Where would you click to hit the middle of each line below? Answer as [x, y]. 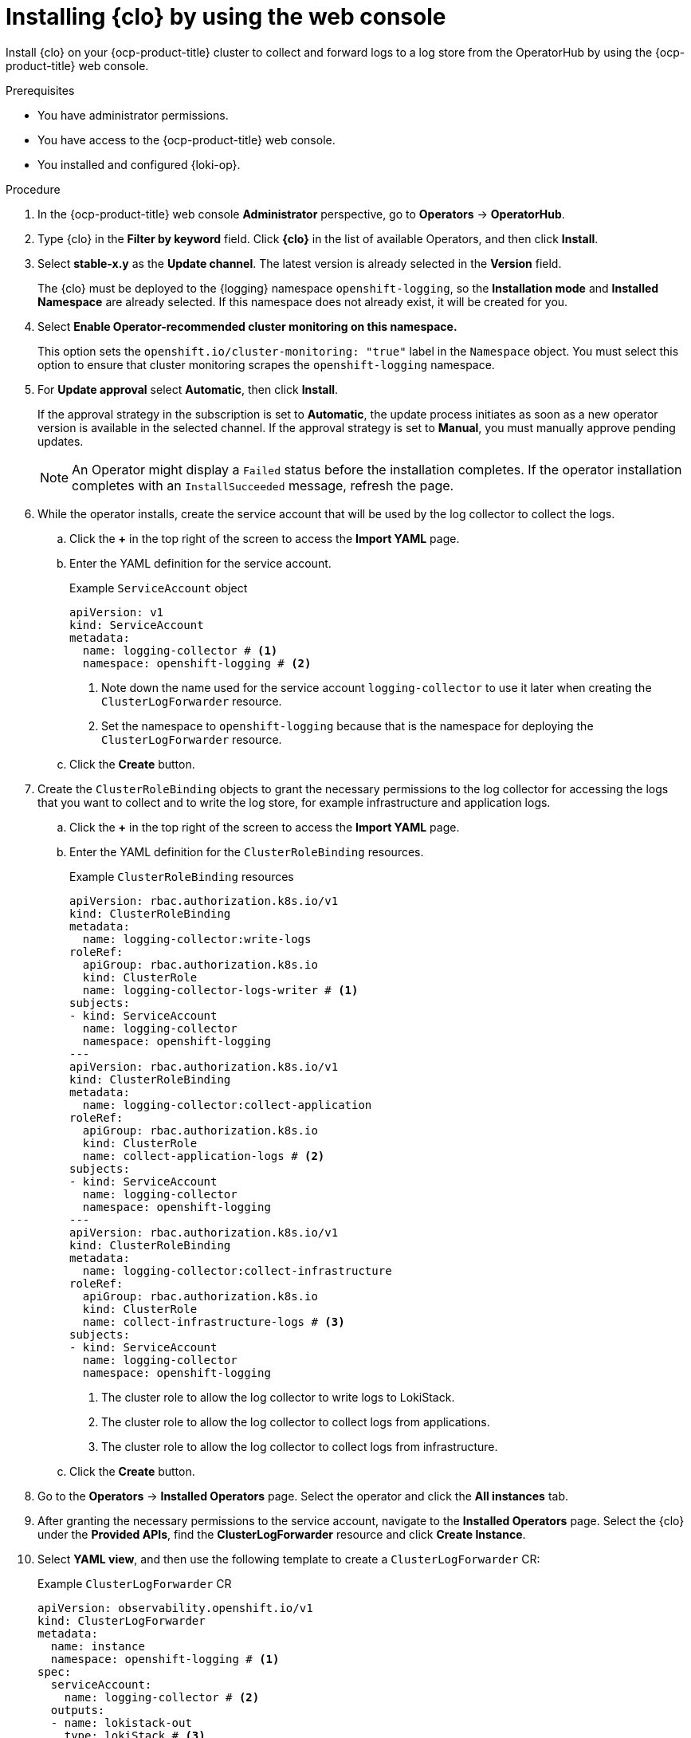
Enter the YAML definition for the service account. [200, 563]
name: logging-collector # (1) [180, 650]
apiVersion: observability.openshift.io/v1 [175, 1608]
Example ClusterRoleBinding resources [182, 876]
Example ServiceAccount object [159, 588]
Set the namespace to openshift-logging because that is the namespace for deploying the [347, 725]
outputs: [78, 1710]
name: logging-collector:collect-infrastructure [237, 1270]
